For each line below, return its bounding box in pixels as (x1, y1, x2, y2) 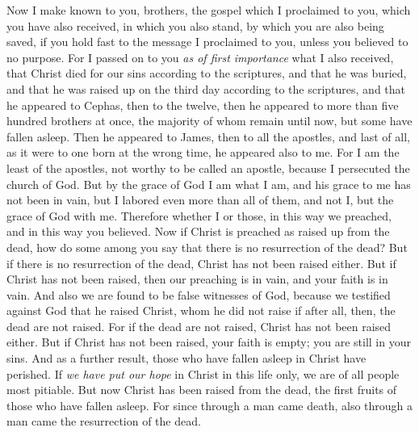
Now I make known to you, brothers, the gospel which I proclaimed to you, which (6, 2, 411, 18)
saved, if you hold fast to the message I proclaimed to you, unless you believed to (6, 33, 409, 50)
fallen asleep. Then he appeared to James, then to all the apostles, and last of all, (6, 128, 410, 145)
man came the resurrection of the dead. (6, 413, 201, 430)
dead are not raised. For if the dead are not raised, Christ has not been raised (6, 317, 392, 334)
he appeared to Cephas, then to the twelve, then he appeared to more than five (6, 96, 399, 113)
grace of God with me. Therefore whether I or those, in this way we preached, (6, 207, 392, 224)
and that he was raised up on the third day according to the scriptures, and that (6, 80, 406, 97)
